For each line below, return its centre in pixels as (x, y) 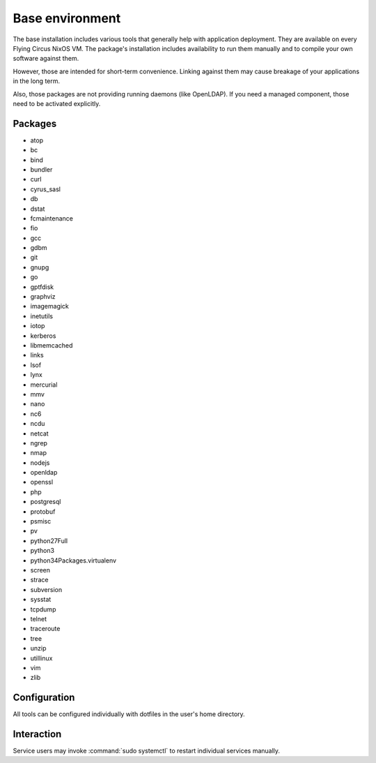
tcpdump (43, 609)
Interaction (37, 734)
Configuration (44, 698)
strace (39, 580)
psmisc (41, 521)
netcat (39, 434)
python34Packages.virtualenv (73, 560)
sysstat (41, 600)
